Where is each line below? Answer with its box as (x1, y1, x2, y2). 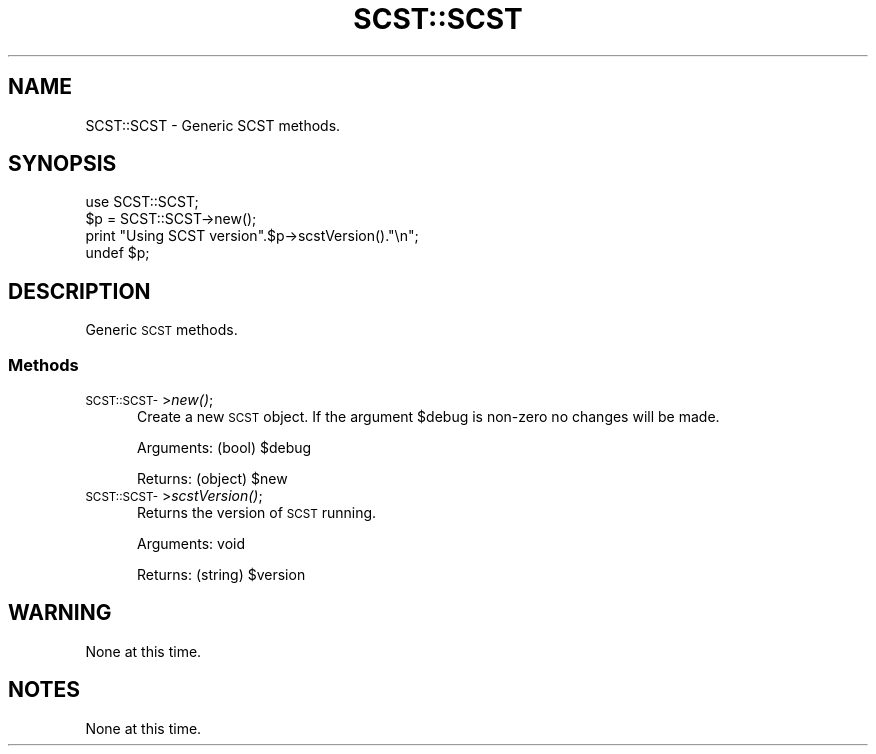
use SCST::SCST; (85, 193, 199, 211)
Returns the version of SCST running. (137, 504, 377, 522)
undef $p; (85, 244, 150, 262)
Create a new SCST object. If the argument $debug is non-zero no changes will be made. (137, 408, 720, 426)
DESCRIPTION (8, 278, 151, 304)
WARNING (8, 600, 112, 626)
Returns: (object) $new (137, 470, 288, 488)
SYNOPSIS (8, 151, 117, 177)
